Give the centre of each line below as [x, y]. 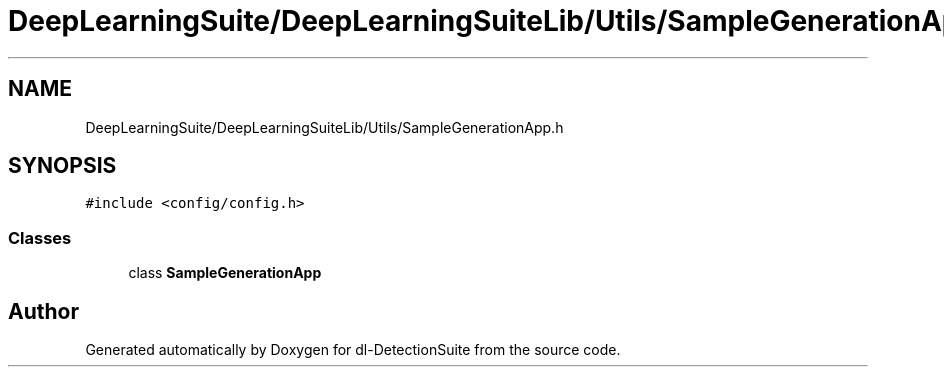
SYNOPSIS [62, 166]
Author [43, 311]
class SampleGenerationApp [225, 273]
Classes [40, 237]
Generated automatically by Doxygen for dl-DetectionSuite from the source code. [353, 350]
